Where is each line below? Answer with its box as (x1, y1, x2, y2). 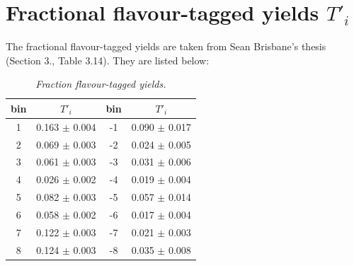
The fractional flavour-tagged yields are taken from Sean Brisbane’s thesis (6, 39, 326, 54)
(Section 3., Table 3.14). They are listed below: (6, 52, 210, 67)
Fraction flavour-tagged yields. (35, 76, 166, 91)
